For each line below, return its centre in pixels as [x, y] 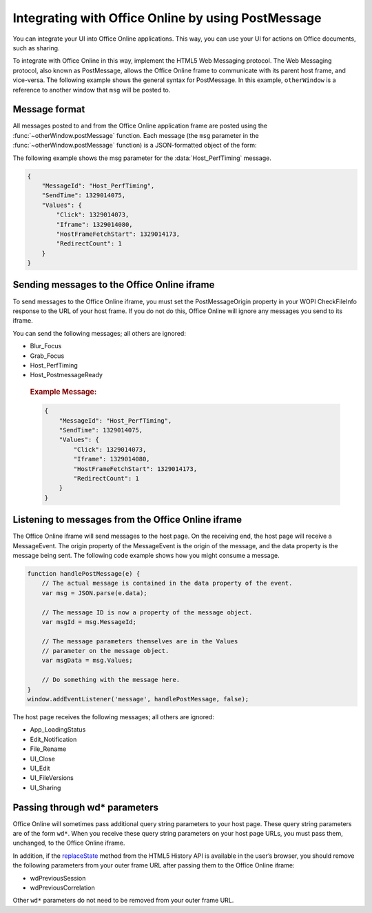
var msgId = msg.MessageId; [89, 622]
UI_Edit [40, 768]
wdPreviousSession [58, 878]
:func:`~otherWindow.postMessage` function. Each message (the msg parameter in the [136, 135]
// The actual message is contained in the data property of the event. [167, 583]
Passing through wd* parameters [85, 807]
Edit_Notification [53, 739]
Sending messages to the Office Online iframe [114, 285]
